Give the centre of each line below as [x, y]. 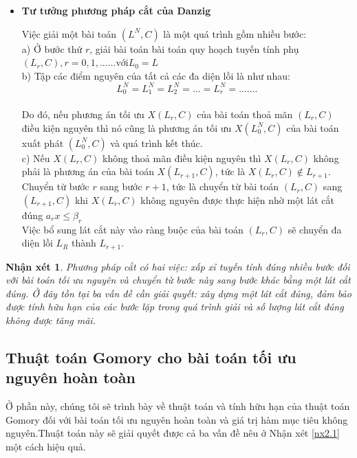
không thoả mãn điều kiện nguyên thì [182, 158]
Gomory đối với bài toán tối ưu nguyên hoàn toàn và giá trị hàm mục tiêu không [177, 419]
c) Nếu [36, 158]
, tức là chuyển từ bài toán [223, 186]
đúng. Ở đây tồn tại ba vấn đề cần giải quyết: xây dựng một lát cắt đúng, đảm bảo [178, 293]
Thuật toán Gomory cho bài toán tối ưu [151, 357]
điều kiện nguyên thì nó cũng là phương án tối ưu [127, 127]
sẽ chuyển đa [315, 229]
